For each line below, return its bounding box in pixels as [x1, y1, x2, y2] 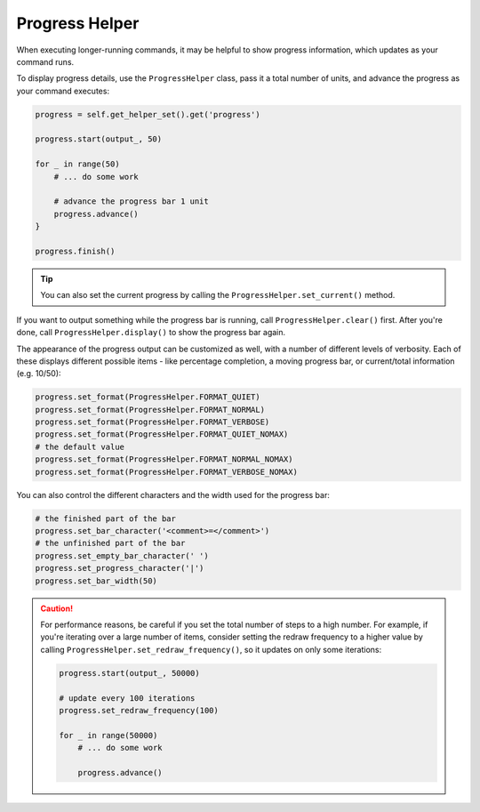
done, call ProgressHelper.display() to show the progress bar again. [16, 327, 286, 338]
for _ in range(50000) [59, 730, 158, 740]
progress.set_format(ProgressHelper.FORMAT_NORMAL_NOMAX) [35, 454, 293, 464]
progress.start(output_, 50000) [59, 668, 200, 678]
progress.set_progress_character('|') [35, 563, 204, 574]
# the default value [35, 441, 124, 452]
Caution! [40, 603, 74, 614]
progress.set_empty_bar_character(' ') [35, 551, 209, 560]
